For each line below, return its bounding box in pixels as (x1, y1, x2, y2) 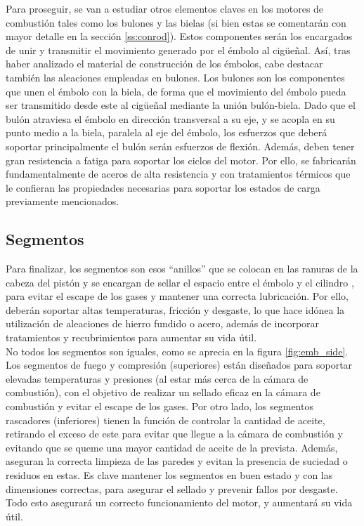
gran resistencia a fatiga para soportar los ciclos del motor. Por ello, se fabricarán (6, 152, 356, 167)
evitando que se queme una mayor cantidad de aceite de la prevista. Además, (6, 440, 338, 454)
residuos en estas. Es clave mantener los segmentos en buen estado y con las (6, 468, 333, 482)
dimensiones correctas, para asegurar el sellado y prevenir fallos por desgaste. (6, 481, 338, 496)
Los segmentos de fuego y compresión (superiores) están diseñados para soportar (6, 357, 353, 372)
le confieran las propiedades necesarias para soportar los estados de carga (6, 180, 320, 195)
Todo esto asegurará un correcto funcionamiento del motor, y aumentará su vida (6, 495, 353, 510)
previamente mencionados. (6, 194, 119, 209)
